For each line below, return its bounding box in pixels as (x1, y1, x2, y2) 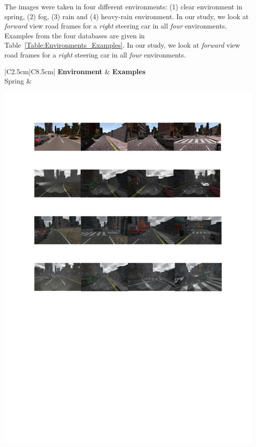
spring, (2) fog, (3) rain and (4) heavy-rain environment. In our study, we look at (4, 11, 249, 21)
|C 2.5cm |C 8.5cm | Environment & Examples (4, 66, 146, 76)
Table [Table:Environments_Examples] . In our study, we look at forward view (4, 40, 240, 50)
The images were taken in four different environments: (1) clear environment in (4, 1, 243, 11)
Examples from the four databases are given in (4, 30, 145, 40)
